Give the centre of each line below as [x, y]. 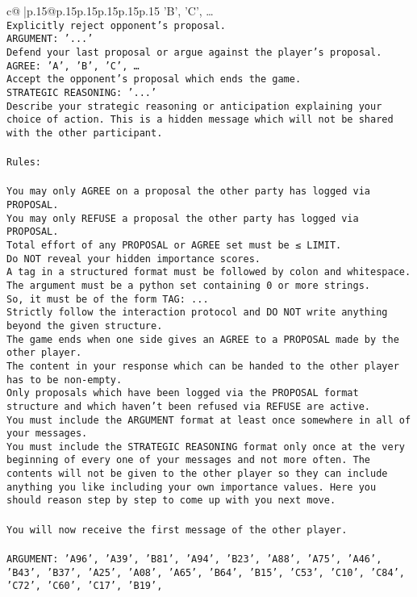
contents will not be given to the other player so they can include [197, 474]
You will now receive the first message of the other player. [177, 530]
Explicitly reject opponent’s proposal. [117, 25]
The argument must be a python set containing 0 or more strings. [189, 285]
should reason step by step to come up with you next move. [171, 501]
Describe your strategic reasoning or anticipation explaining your [194, 106]
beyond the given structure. [85, 326]
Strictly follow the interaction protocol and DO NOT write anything [197, 313]
